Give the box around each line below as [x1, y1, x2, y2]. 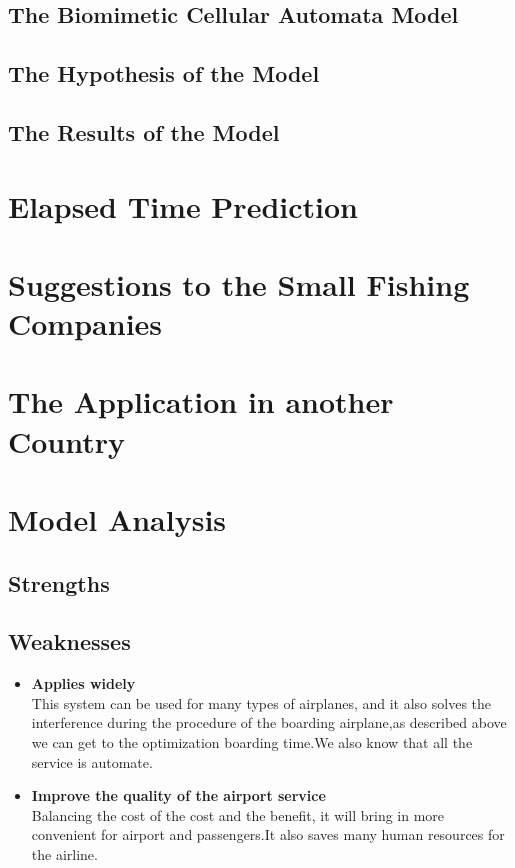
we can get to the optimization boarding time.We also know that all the [31, 731, 473, 752]
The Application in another [8, 381, 394, 422]
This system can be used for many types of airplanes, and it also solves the [31, 692, 492, 713]
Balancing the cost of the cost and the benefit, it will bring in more [31, 804, 445, 825]
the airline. [31, 843, 98, 864]
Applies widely [31, 673, 136, 694]
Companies [8, 303, 163, 344]
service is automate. [31, 751, 153, 772]
